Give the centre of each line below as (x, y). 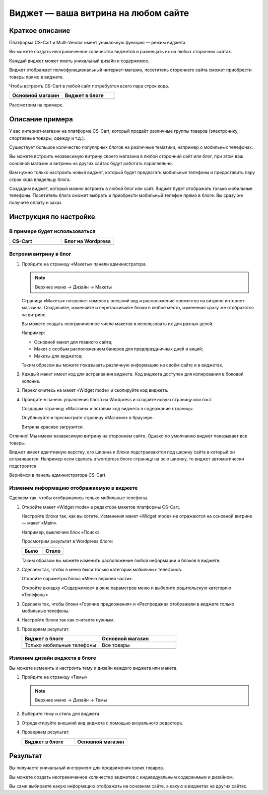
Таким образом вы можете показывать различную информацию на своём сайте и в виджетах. (122, 365)
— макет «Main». (39, 523)
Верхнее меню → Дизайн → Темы (71, 700)
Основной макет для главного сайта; (73, 342)
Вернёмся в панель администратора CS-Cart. (58, 475)
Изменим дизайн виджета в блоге (53, 658)
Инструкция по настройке (52, 217)
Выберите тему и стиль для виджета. (61, 714)
